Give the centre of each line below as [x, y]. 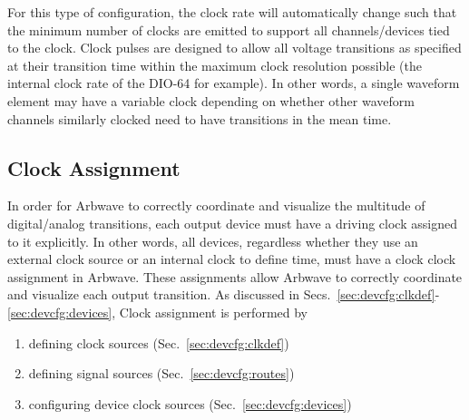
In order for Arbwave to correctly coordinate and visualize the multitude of [216, 205]
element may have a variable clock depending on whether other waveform [211, 100]
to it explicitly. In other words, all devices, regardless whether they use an [213, 241]
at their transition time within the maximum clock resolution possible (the [215, 65]
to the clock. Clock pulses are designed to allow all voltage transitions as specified [234, 48]
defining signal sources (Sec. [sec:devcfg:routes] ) [161, 373]
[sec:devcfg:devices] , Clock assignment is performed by [157, 312]
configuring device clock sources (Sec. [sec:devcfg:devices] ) [190, 403]
